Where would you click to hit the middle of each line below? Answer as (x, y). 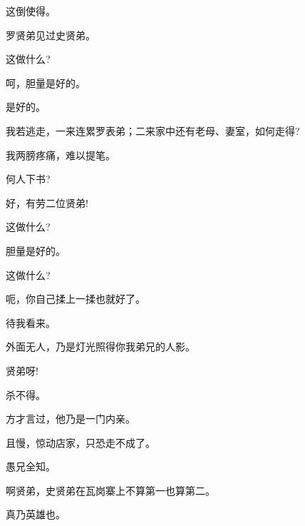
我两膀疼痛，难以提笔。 (61, 155)
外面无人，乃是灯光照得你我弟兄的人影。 (100, 347)
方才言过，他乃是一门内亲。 (71, 419)
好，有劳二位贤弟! (47, 202)
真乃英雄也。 (36, 514)
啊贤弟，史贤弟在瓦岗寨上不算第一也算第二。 (110, 490)
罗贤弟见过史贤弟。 (51, 35)
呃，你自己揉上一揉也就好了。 (76, 299)
